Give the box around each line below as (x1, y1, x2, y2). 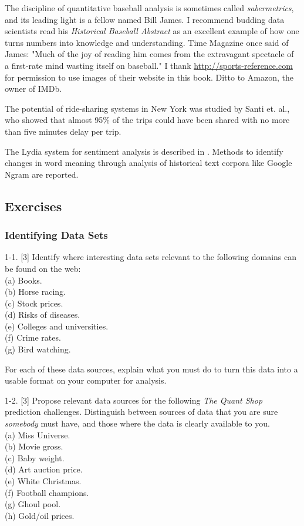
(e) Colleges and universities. (5, 319, 109, 332)
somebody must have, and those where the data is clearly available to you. (5, 417, 270, 430)
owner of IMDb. (5, 82, 62, 95)
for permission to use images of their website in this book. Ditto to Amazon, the (5, 71, 293, 83)
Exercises (5, 197, 62, 215)
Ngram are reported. (5, 168, 79, 180)
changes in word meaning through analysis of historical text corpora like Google (5, 157, 292, 169)
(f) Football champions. (5, 486, 89, 498)
